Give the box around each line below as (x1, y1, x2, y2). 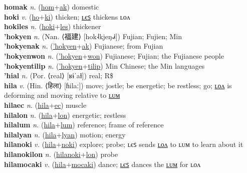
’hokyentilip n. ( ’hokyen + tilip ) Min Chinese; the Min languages (4, 60, 205, 71)
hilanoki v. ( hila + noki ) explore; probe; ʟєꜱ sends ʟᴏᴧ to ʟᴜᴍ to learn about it (4, 139, 243, 149)
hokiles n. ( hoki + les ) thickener (4, 21, 101, 32)
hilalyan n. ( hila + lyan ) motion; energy (4, 129, 126, 139)
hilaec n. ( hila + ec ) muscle (4, 99, 87, 110)
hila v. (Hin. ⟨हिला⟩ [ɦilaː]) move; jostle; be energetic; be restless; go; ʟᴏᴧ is (4, 80, 232, 90)
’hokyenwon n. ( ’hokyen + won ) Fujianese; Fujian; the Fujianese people (4, 50, 224, 61)
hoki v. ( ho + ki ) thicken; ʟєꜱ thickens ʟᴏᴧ (4, 11, 130, 22)
